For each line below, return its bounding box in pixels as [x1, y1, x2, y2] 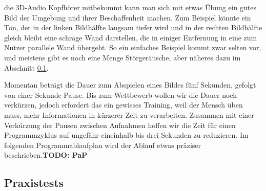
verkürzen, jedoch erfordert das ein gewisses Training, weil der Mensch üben [4, 99, 243, 110]
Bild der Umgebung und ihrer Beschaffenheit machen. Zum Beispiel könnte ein [4, 12, 251, 23]
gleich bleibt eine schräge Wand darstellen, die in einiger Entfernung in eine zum [4, 32, 257, 43]
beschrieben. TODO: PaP [4, 150, 88, 160]
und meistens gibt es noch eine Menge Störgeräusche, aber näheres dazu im [4, 52, 241, 62]
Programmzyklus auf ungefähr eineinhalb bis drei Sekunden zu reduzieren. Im [4, 130, 249, 140]
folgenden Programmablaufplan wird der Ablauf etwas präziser [4, 139, 201, 150]
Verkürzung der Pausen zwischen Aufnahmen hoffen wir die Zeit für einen [4, 119, 236, 130]
